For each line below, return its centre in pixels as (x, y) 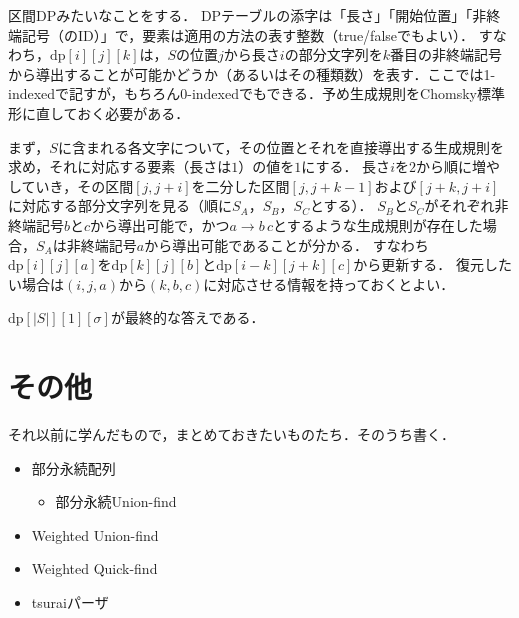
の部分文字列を (333, 54)
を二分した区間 (240, 185)
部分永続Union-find (116, 501)
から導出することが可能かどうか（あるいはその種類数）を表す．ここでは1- (252, 73)
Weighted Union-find (95, 534)
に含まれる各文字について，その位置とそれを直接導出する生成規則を (281, 146)
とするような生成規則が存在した (378, 224)
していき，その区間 (71, 185)
